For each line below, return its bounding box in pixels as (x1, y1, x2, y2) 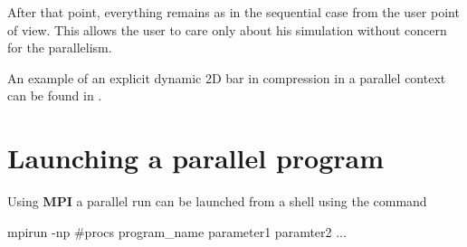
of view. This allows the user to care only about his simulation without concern (7, 20, 447, 39)
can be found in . (7, 86, 102, 105)
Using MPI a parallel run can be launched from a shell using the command (7, 192, 427, 211)
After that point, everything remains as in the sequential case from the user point (7, 3, 460, 21)
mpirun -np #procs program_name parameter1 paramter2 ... (7, 222, 347, 241)
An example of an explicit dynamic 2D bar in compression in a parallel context (7, 68, 446, 87)
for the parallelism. (7, 38, 112, 57)
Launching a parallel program (7, 139, 384, 176)
